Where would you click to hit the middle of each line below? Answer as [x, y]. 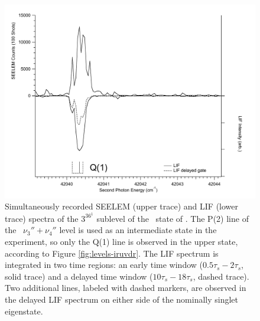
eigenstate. [24, 311]
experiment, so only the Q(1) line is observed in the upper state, [121, 241]
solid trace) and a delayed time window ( [79, 276]
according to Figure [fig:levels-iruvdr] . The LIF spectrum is [112, 253]
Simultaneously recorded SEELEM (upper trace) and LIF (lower [122, 206]
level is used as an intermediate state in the [138, 230]
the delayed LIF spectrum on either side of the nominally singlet [122, 299]
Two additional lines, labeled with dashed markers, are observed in [126, 288]
